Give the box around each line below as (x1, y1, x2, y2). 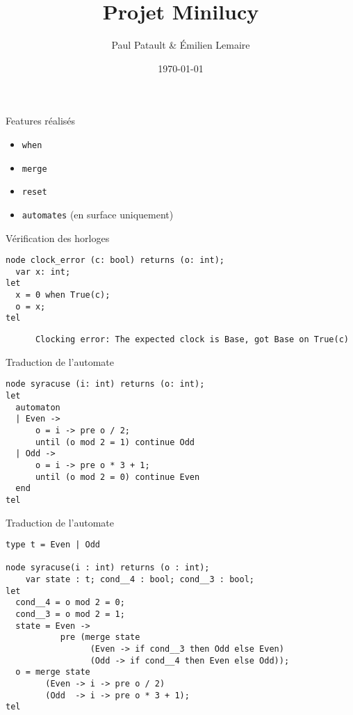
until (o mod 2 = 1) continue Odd (35, 437, 195, 447)
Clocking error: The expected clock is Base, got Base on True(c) (35, 335, 349, 345)
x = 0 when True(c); (15, 290, 110, 300)
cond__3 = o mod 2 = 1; (15, 609, 125, 620)
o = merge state (15, 667, 90, 677)
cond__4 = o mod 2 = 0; (15, 597, 125, 608)
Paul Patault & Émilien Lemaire (111, 38, 250, 52)
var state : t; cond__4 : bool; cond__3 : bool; (25, 575, 254, 585)
